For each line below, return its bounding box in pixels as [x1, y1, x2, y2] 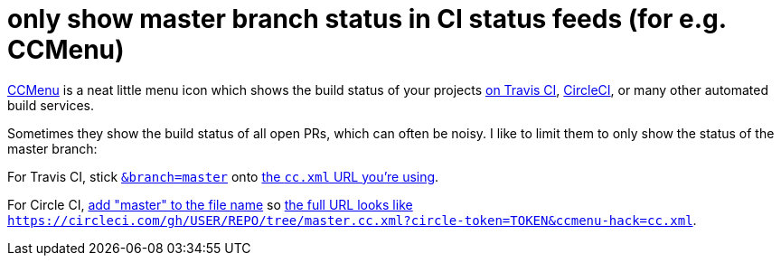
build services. [7, 97, 95, 113]
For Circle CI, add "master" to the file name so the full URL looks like [7, 196, 413, 212]
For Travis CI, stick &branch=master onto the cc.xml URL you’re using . [7, 168, 439, 184]
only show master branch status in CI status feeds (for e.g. [7, 4, 727, 34]
